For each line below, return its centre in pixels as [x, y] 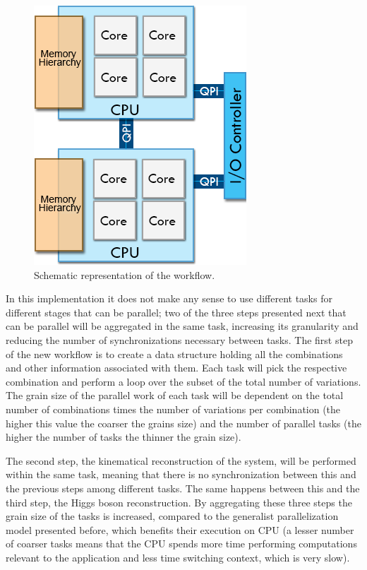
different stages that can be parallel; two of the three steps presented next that [176, 312]
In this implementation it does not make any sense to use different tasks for [169, 298]
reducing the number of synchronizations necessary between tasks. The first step [179, 339]
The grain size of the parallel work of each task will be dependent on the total [175, 395]
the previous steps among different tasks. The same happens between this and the [183, 488]
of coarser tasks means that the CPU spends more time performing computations [181, 544]
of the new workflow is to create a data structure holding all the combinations [174, 354]
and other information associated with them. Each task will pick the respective [176, 368]
